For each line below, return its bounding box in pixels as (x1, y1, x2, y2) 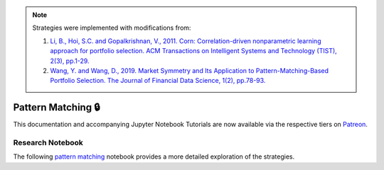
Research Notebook (13, 138, 83, 148)
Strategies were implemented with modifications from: (32, 23, 191, 32)
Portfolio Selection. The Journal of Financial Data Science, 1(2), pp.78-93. (50, 76, 266, 85)
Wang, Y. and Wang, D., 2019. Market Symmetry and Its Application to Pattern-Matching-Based (50, 66, 329, 74)
